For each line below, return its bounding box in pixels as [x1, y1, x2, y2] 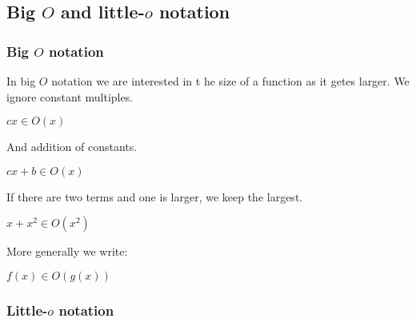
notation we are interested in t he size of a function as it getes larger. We [51, 73, 410, 89]
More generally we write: [6, 243, 128, 260]
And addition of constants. [6, 138, 138, 155]
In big [6, 73, 36, 89]
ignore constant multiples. [6, 88, 134, 105]
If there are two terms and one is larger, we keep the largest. [6, 188, 303, 205]
